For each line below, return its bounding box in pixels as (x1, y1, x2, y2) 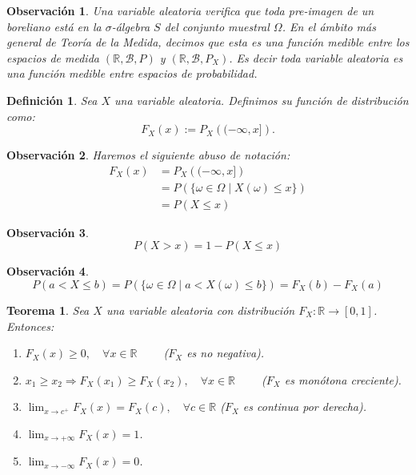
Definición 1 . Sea (6, 91, 98, 108)
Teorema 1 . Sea (6, 302, 90, 319)
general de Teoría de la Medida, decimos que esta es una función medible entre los (6, 34, 410, 50)
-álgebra (111, 18, 150, 34)
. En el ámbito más (282, 18, 376, 34)
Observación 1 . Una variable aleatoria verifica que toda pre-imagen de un (6, 2, 374, 18)
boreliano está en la (6, 18, 102, 34)
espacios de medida (6, 49, 99, 66)
